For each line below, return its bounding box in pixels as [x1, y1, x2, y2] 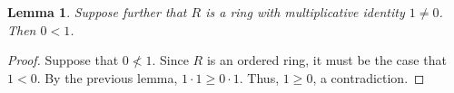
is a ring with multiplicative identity [205, 3, 405, 21]
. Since [152, 51, 189, 70]
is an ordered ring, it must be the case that [206, 51, 447, 70]
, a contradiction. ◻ [312, 68, 425, 87]
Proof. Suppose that [7, 51, 119, 70]
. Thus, [239, 68, 280, 87]
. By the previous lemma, [36, 68, 178, 87]
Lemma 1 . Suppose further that [7, 3, 187, 21]
